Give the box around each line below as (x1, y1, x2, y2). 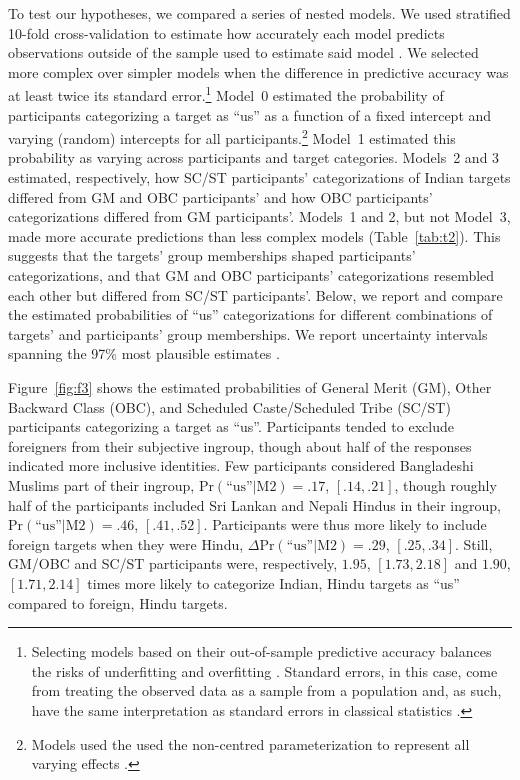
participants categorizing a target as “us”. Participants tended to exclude (8, 416, 454, 437)
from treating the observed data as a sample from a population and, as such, (31, 680, 502, 701)
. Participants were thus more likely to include (203, 514, 487, 535)
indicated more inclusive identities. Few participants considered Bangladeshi (8, 455, 474, 476)
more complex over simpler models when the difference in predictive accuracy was (8, 61, 509, 82)
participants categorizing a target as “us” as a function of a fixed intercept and (8, 104, 492, 125)
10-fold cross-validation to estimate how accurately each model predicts (8, 22, 445, 43)
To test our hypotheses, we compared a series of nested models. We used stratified (8, 3, 511, 23)
